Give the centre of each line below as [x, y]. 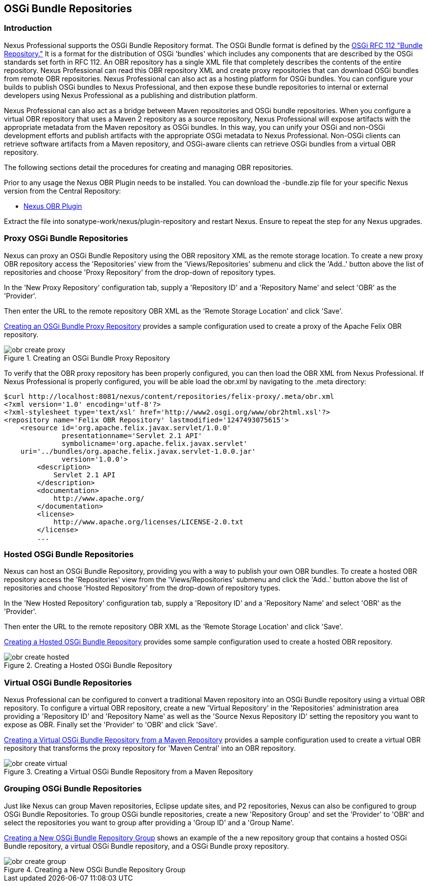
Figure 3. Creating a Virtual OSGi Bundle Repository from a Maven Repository [129, 772]
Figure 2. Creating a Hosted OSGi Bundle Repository [88, 665]
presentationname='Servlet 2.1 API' [132, 435]
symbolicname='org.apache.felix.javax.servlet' [155, 443]
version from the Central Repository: [62, 191]
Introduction [28, 28]
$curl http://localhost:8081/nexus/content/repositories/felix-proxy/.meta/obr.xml [169, 396]
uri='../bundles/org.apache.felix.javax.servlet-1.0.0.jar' [138, 451]
